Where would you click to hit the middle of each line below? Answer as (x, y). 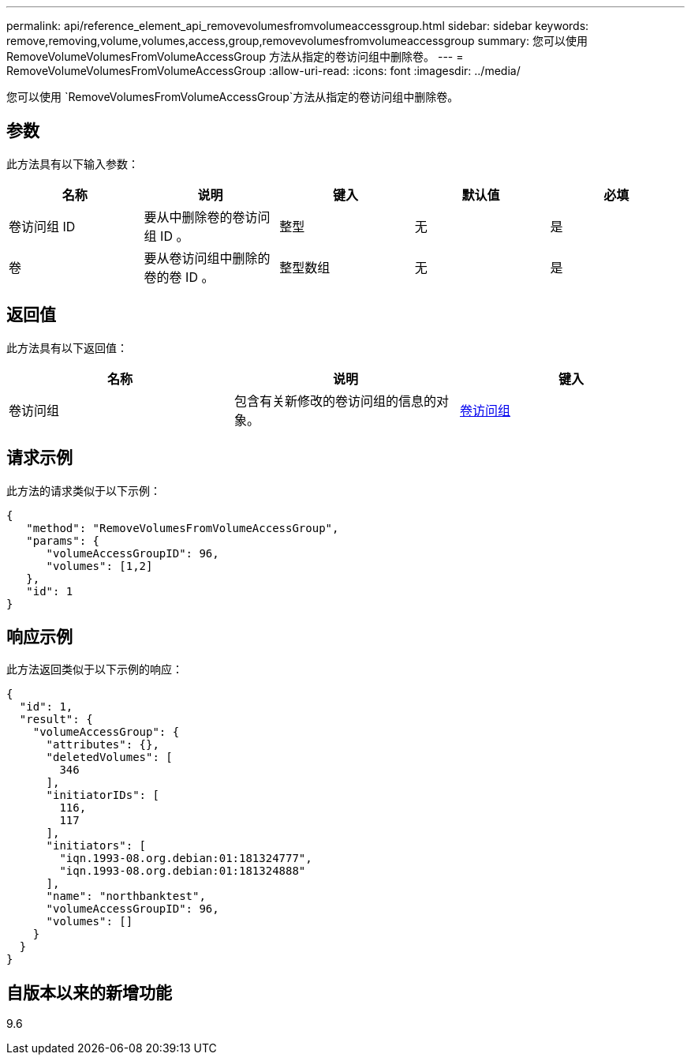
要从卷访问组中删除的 (207, 258)
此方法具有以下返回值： (67, 347)
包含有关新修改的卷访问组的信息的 (335, 401)
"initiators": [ (96, 846)
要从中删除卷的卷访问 (207, 217)
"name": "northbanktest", (126, 896)
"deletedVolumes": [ (109, 757)
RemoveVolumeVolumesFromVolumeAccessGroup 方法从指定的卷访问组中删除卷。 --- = (235, 56)
